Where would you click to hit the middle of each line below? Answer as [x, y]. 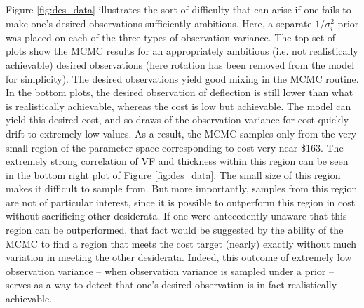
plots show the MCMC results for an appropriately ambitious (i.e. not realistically [182, 51]
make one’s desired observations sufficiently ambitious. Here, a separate [159, 23]
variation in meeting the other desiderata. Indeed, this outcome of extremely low [179, 257]
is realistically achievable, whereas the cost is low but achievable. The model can [178, 106]
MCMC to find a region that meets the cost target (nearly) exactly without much [181, 243]
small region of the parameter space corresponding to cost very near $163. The [175, 147]
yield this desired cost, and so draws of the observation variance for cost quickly [177, 120]
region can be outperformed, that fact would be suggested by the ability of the [175, 230]
